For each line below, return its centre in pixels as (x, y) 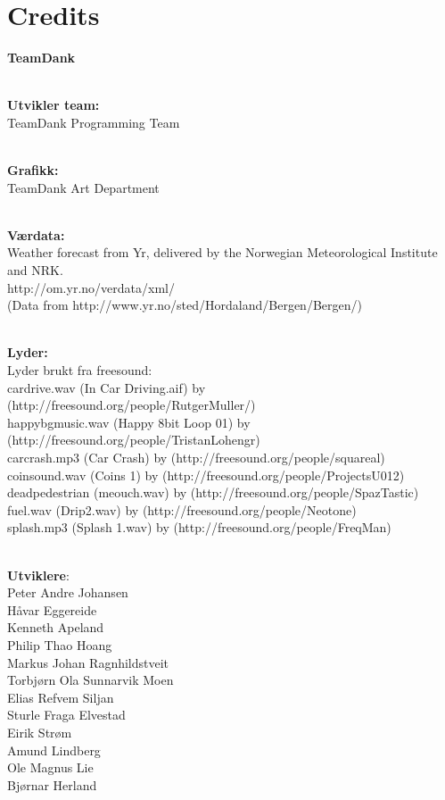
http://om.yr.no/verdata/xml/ (91, 287)
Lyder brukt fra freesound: (80, 370)
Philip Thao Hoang (60, 644)
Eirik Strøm (40, 732)
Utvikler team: (54, 105)
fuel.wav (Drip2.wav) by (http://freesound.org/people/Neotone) (182, 509)
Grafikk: (33, 170)
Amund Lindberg (54, 750)
